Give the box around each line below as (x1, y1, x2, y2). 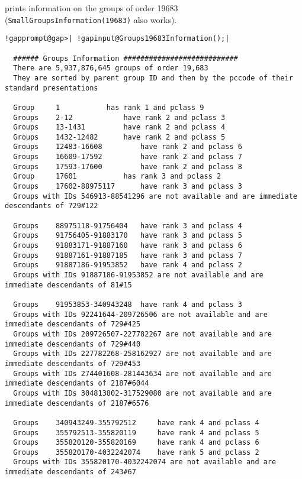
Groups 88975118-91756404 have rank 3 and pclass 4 (13, 221, 242, 230)
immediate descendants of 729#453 (5, 359, 141, 368)
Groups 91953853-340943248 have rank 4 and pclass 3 (13, 300, 242, 309)
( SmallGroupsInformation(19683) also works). (5, 13, 177, 25)
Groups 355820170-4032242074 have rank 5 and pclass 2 (13, 448, 259, 457)
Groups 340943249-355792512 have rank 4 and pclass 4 (13, 418, 259, 427)
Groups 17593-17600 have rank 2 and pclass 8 (13, 162, 242, 171)
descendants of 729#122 (5, 202, 98, 211)
